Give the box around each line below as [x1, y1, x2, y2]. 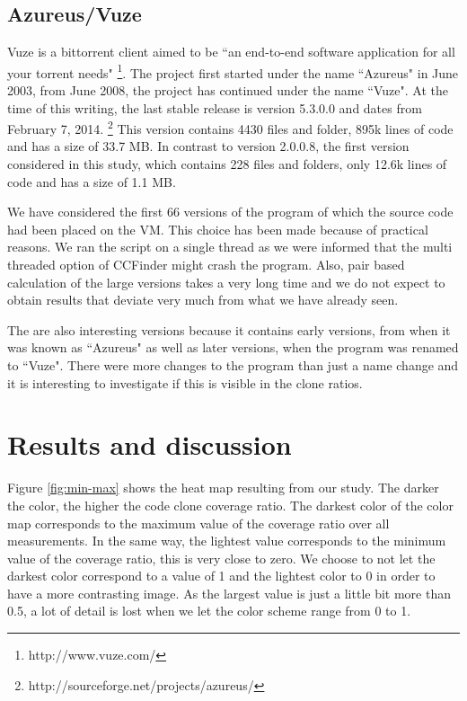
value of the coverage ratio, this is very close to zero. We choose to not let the [7, 548, 436, 567]
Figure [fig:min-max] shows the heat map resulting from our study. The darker [7, 478, 439, 497]
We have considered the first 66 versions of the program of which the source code [7, 202, 454, 221]
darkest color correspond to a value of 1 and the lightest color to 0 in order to [7, 566, 436, 585]
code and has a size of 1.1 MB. [7, 172, 176, 191]
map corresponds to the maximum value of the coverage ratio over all [7, 513, 390, 532]
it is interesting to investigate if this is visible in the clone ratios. [7, 373, 363, 392]
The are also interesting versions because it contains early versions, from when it [7, 320, 451, 339]
